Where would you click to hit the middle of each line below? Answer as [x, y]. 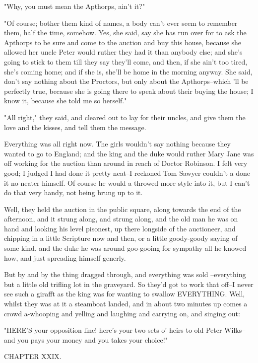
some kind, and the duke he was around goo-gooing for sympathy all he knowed [125, 248]
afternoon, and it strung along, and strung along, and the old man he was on [121, 219]
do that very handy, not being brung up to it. [73, 192]
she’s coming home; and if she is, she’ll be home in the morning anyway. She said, [128, 71]
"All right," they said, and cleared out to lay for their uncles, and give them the [125, 117]
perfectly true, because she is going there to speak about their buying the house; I [129, 91]
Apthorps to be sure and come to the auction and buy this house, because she [123, 42]
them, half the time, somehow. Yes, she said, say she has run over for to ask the [125, 33]
